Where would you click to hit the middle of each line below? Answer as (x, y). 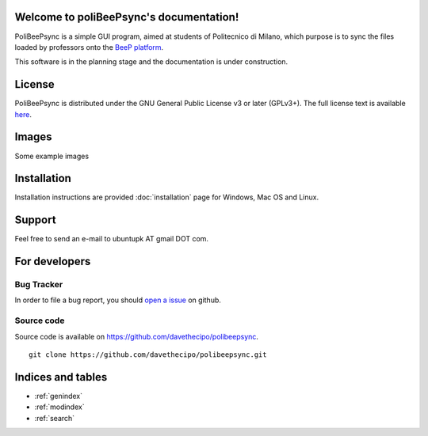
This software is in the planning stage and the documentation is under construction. (151, 62)
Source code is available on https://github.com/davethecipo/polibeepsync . (137, 336)
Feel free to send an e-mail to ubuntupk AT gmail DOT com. (112, 239)
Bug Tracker (39, 285)
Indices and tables (61, 377)
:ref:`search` (55, 418)
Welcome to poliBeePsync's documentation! (127, 17)
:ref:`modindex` (59, 407)
